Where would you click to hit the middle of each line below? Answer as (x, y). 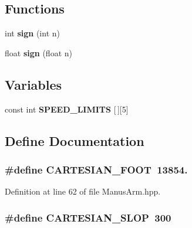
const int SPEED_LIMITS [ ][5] (67, 109)
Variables (33, 84)
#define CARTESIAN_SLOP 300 (88, 217)
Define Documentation (75, 140)
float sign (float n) (38, 52)
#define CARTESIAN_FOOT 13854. (96, 169)
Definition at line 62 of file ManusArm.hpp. (83, 191)
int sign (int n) (32, 33)
